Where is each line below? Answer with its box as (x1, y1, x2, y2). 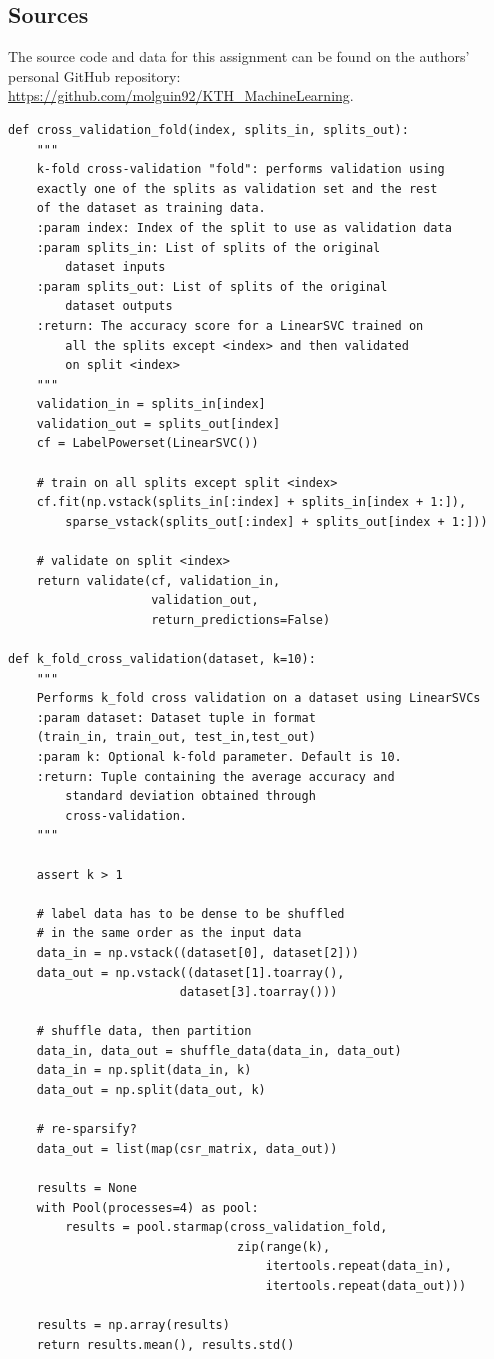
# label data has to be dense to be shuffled (36, 906, 345, 921)
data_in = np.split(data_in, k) (36, 1063, 252, 1078)
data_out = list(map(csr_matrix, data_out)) (36, 1141, 338, 1156)
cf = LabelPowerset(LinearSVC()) (36, 436, 259, 451)
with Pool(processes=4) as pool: (36, 1200, 259, 1215)
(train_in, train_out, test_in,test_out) (36, 730, 316, 745)
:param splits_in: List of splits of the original (36, 240, 381, 255)
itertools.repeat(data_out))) (265, 1279, 467, 1294)
